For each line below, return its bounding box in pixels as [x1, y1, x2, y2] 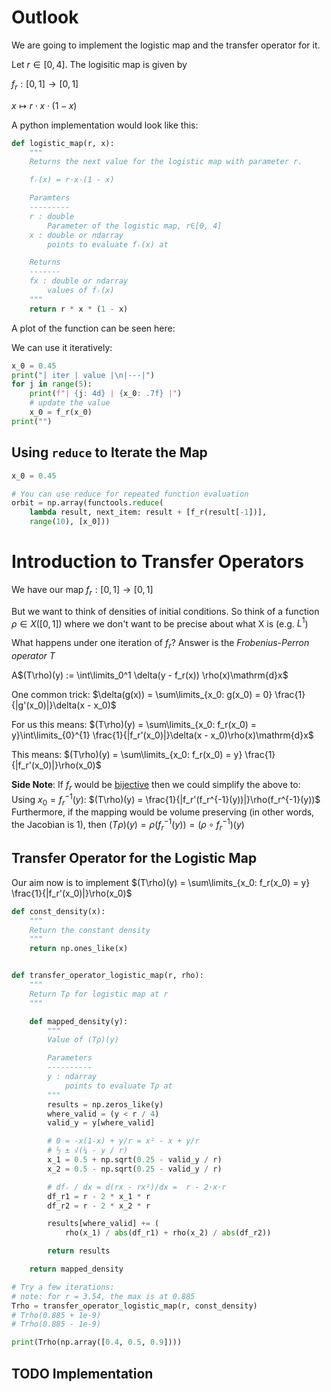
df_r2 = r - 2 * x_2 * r [47, 1201, 151, 1211]
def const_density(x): [11, 906, 106, 916]
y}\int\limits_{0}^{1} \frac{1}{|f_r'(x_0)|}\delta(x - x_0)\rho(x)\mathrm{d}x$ [11, 729, 314, 741]
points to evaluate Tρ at [64, 1081, 173, 1091]
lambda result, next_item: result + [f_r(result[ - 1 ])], [29, 507, 268, 518]
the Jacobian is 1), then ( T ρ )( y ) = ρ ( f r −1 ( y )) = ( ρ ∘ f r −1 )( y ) [11, 817, 245, 833]
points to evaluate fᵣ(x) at [47, 239, 169, 250]
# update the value [29, 398, 111, 408]
